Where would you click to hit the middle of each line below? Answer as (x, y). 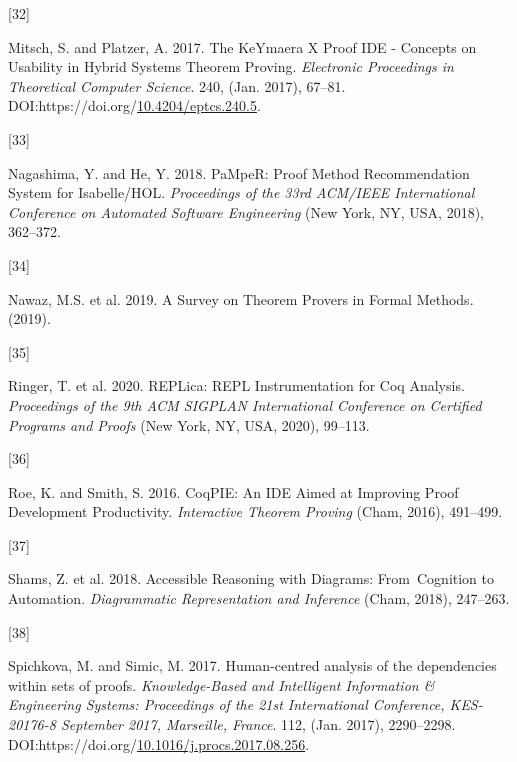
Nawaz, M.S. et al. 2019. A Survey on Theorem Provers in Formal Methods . (241, 298)
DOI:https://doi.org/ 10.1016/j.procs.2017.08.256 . (159, 743)
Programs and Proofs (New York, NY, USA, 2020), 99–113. (189, 424)
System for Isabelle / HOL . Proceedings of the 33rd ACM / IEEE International (241, 192)
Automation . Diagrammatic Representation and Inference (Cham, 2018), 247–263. (259, 598)
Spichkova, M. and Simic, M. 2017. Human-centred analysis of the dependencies (252, 665)
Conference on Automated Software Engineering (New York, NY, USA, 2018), (246, 211)
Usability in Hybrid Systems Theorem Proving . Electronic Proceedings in (231, 66)
